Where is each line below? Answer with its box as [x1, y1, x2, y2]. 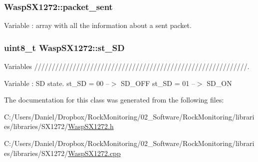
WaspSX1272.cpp [68, 147, 121, 158]
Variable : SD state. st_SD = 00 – [4, 77, 109, 88]
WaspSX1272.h [68, 121, 114, 131]
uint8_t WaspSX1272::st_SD [4, 41, 125, 53]
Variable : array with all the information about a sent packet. [4, 20, 192, 30]
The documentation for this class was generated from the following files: [4, 94, 224, 105]
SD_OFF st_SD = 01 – [121, 77, 195, 88]
